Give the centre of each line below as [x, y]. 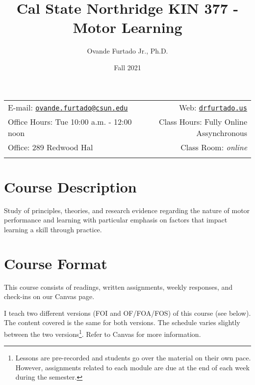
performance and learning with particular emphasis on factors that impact [116, 220]
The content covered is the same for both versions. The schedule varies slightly [122, 322]
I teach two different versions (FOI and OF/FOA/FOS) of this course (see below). [127, 313]
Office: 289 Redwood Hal [51, 147]
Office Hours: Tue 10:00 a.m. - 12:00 [70, 121]
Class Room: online [214, 147]
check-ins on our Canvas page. [49, 296]
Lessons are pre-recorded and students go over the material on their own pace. [133, 358]
